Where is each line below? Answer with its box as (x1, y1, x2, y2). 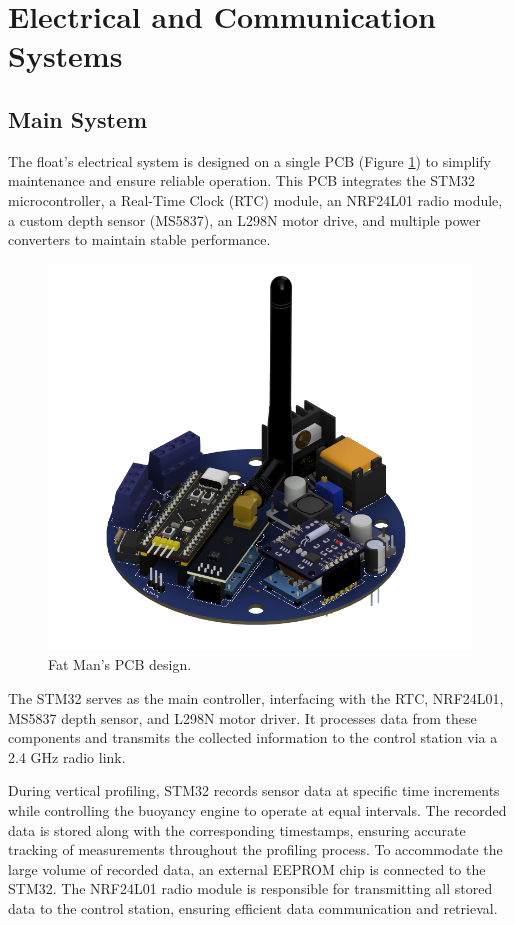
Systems (8, 35, 123, 76)
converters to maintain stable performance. (8, 229, 271, 250)
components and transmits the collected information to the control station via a (8, 727, 498, 748)
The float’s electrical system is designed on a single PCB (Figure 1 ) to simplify (8, 150, 491, 171)
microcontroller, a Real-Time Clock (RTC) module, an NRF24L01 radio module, (8, 189, 503, 210)
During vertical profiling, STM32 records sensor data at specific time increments (8, 780, 500, 801)
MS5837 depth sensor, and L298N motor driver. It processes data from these (8, 707, 477, 728)
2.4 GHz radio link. (8, 746, 126, 767)
